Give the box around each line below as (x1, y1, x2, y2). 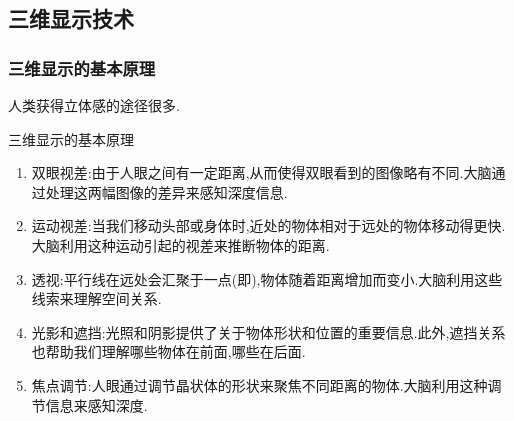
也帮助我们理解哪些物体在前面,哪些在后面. (31, 341, 306, 362)
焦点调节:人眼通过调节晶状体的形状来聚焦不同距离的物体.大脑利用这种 (31, 374, 488, 395)
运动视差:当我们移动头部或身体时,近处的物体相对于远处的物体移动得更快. (31, 215, 506, 236)
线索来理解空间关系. (31, 288, 162, 309)
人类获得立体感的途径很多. (8, 95, 180, 115)
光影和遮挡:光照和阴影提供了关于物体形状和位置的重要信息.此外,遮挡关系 (31, 321, 506, 342)
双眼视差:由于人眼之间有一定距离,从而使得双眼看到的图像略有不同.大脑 (31, 162, 492, 183)
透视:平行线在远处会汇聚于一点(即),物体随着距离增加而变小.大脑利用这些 (31, 268, 503, 289)
